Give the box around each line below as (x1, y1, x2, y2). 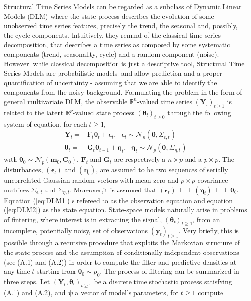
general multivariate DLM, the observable (4, 96, 128, 106)
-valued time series (137, 96, 192, 106)
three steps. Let (4, 276, 50, 286)
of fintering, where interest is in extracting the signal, (4, 214, 162, 224)
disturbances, (4, 164, 43, 174)
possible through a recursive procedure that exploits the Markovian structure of (4, 238, 240, 248)
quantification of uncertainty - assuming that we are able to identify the (4, 77, 217, 87)
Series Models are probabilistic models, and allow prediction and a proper (4, 68, 222, 78)
